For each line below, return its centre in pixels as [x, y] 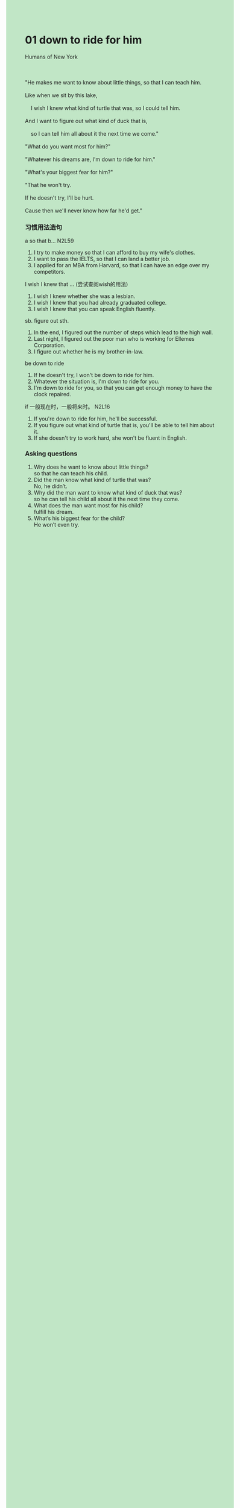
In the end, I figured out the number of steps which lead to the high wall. [123, 332]
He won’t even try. [56, 524]
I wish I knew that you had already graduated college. [100, 303]
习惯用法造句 [44, 227]
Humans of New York [51, 57]
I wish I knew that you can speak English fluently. [95, 309]
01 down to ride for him [84, 40]
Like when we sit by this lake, [61, 95]
